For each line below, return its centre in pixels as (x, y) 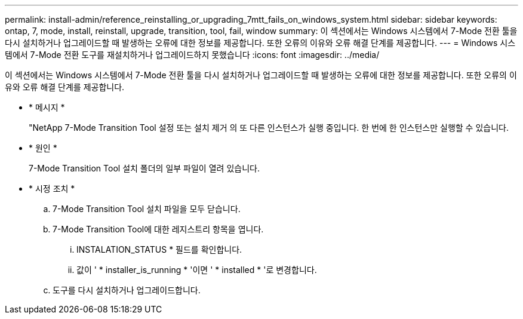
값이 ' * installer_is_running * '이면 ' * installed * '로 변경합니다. (197, 270)
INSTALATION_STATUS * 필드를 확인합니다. (159, 249)
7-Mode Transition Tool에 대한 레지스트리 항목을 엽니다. (158, 229)
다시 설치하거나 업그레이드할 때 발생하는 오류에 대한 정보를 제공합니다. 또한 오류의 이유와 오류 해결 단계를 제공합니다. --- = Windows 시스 (260, 43)
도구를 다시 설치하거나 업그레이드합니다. (127, 290)
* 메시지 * (47, 107)
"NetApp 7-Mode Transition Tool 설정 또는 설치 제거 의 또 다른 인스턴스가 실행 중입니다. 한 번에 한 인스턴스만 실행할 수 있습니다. (269, 128)
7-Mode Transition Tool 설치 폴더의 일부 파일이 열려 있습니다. (144, 168)
